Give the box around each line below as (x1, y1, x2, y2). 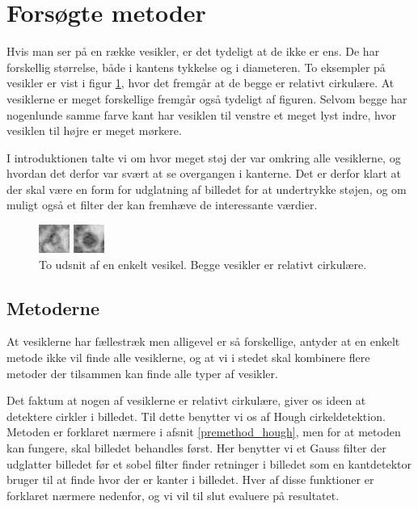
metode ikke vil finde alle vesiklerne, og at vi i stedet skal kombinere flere (6, 349, 370, 366)
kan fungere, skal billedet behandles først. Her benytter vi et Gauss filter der (6, 440, 386, 456)
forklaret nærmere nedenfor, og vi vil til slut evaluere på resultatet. (6, 486, 340, 503)
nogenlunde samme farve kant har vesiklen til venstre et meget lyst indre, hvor (6, 106, 396, 123)
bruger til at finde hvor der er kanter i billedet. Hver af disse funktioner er (6, 471, 374, 488)
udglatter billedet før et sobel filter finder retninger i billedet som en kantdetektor (6, 455, 412, 472)
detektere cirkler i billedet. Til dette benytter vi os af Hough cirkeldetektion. (6, 407, 386, 424)
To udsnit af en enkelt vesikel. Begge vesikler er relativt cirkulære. (39, 255, 367, 272)
